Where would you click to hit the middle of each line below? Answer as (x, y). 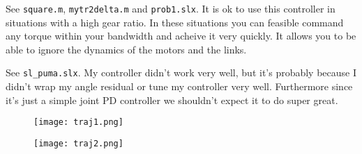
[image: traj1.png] (78, 122)
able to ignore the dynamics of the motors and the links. (126, 49)
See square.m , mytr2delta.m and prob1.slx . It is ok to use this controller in (171, 8)
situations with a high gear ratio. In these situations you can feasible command (175, 22)
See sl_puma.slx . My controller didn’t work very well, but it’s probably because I (181, 72)
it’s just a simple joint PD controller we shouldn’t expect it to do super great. (172, 100)
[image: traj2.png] (78, 143)
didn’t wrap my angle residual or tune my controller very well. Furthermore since (179, 86)
